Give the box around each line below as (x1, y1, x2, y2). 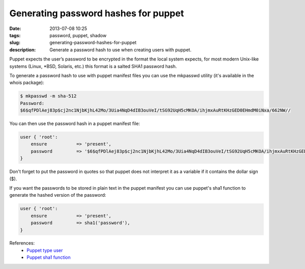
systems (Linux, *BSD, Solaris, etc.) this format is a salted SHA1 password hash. (9, 63, 177, 69)
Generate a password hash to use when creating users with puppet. (49, 46, 192, 53)
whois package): (9, 79, 44, 86)
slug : (9, 40, 20, 46)
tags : (9, 32, 21, 38)
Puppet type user (26, 247, 63, 253)
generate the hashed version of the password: (9, 192, 106, 198)
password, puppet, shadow (49, 32, 107, 38)
